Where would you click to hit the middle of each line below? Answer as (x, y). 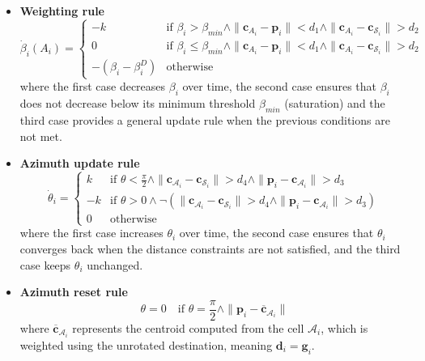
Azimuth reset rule (74, 292)
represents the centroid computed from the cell (188, 327)
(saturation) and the (335, 103)
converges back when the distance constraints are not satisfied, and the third (210, 249)
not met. (41, 136)
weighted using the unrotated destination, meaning (146, 344)
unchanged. (115, 264)
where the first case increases (91, 233)
